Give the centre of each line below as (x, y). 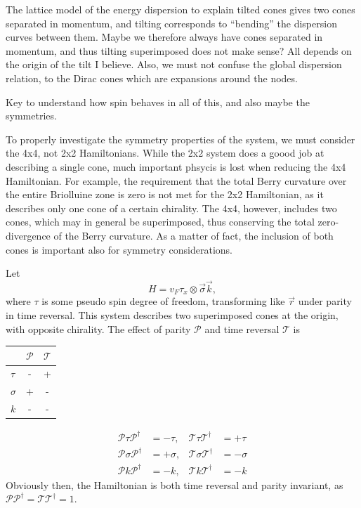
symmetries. (31, 116)
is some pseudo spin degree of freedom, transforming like (163, 301)
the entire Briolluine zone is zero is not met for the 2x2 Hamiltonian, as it (165, 194)
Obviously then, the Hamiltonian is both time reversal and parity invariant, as (175, 484)
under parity (325, 301)
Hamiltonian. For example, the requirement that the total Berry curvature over (176, 180)
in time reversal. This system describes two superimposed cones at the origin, (172, 314)
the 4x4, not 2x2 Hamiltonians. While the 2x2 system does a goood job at (165, 153)
